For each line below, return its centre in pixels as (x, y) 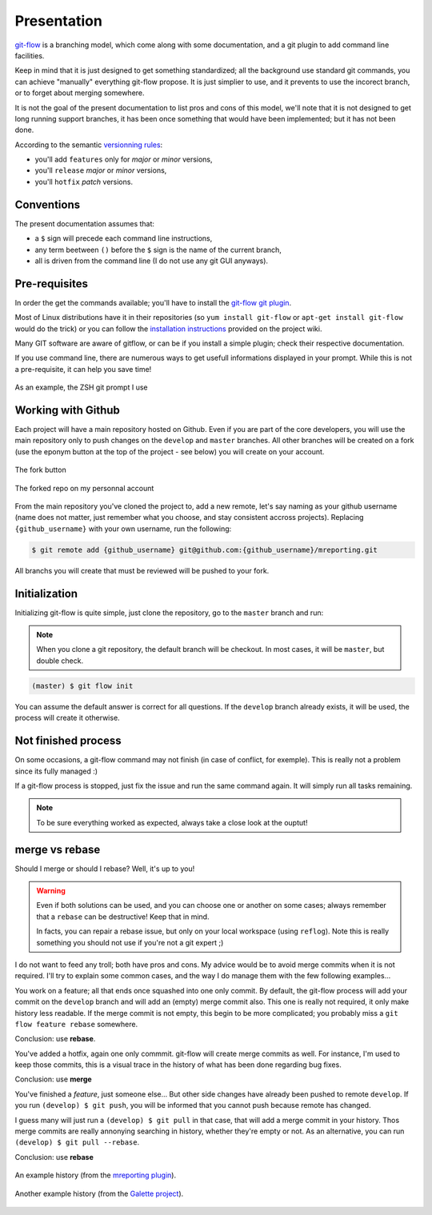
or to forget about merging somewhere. (80, 93)
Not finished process (68, 741)
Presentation (59, 21)
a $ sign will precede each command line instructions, (124, 238)
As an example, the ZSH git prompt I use (81, 387)
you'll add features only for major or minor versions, (124, 159)
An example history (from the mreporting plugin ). (95, 1175)
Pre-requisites (51, 284)
